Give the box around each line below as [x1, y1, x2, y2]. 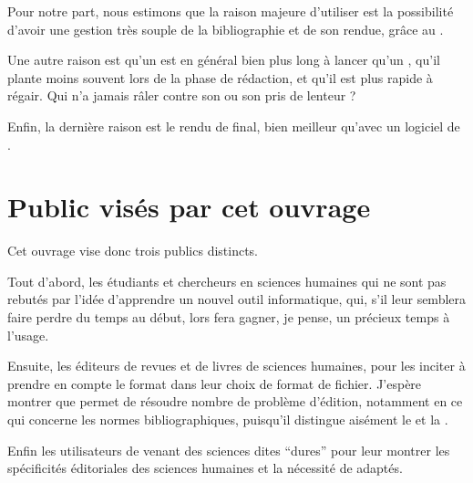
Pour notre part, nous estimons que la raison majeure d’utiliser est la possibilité [7, 2, 454, 20]
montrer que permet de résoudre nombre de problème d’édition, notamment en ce [7, 392, 463, 411]
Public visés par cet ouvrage [7, 188, 371, 226]
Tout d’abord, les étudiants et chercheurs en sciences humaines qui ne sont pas [7, 271, 447, 290]
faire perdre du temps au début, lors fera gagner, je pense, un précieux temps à [7, 308, 450, 327]
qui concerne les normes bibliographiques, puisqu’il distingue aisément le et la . [7, 410, 448, 429]
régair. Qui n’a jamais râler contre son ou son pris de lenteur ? [7, 86, 356, 105]
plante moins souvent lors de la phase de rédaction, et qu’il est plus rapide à [7, 68, 433, 87]
